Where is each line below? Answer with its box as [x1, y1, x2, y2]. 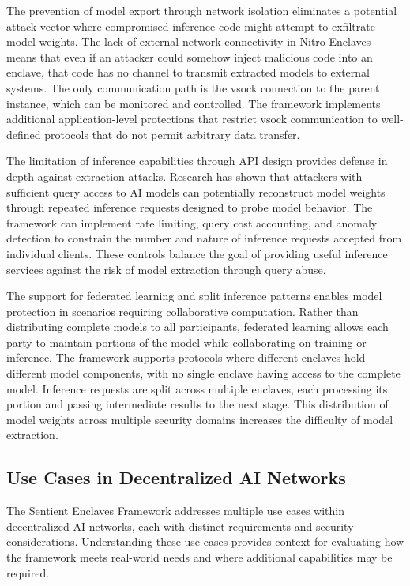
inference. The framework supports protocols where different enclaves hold [6, 349, 366, 366]
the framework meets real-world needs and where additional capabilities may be [6, 549, 393, 565]
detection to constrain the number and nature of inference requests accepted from [6, 230, 402, 246]
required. [6, 564, 50, 580]
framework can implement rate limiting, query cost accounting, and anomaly [6, 214, 378, 231]
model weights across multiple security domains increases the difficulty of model [6, 411, 393, 427]
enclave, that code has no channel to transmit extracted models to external [6, 64, 370, 81]
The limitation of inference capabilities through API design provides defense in [6, 152, 388, 169]
